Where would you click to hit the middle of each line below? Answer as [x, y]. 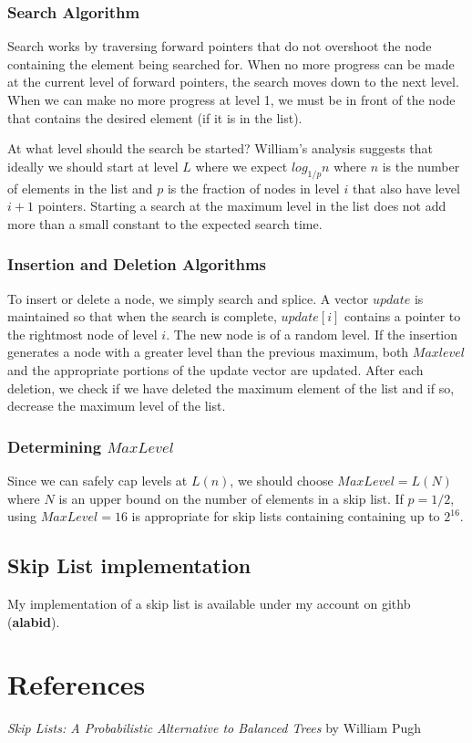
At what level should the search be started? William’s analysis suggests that [221, 148]
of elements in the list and [80, 188]
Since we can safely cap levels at [97, 480]
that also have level [406, 188]
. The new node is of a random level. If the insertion [312, 334]
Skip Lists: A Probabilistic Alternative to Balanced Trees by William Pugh [215, 728]
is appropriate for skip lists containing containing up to [286, 516]
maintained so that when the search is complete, [142, 316]
